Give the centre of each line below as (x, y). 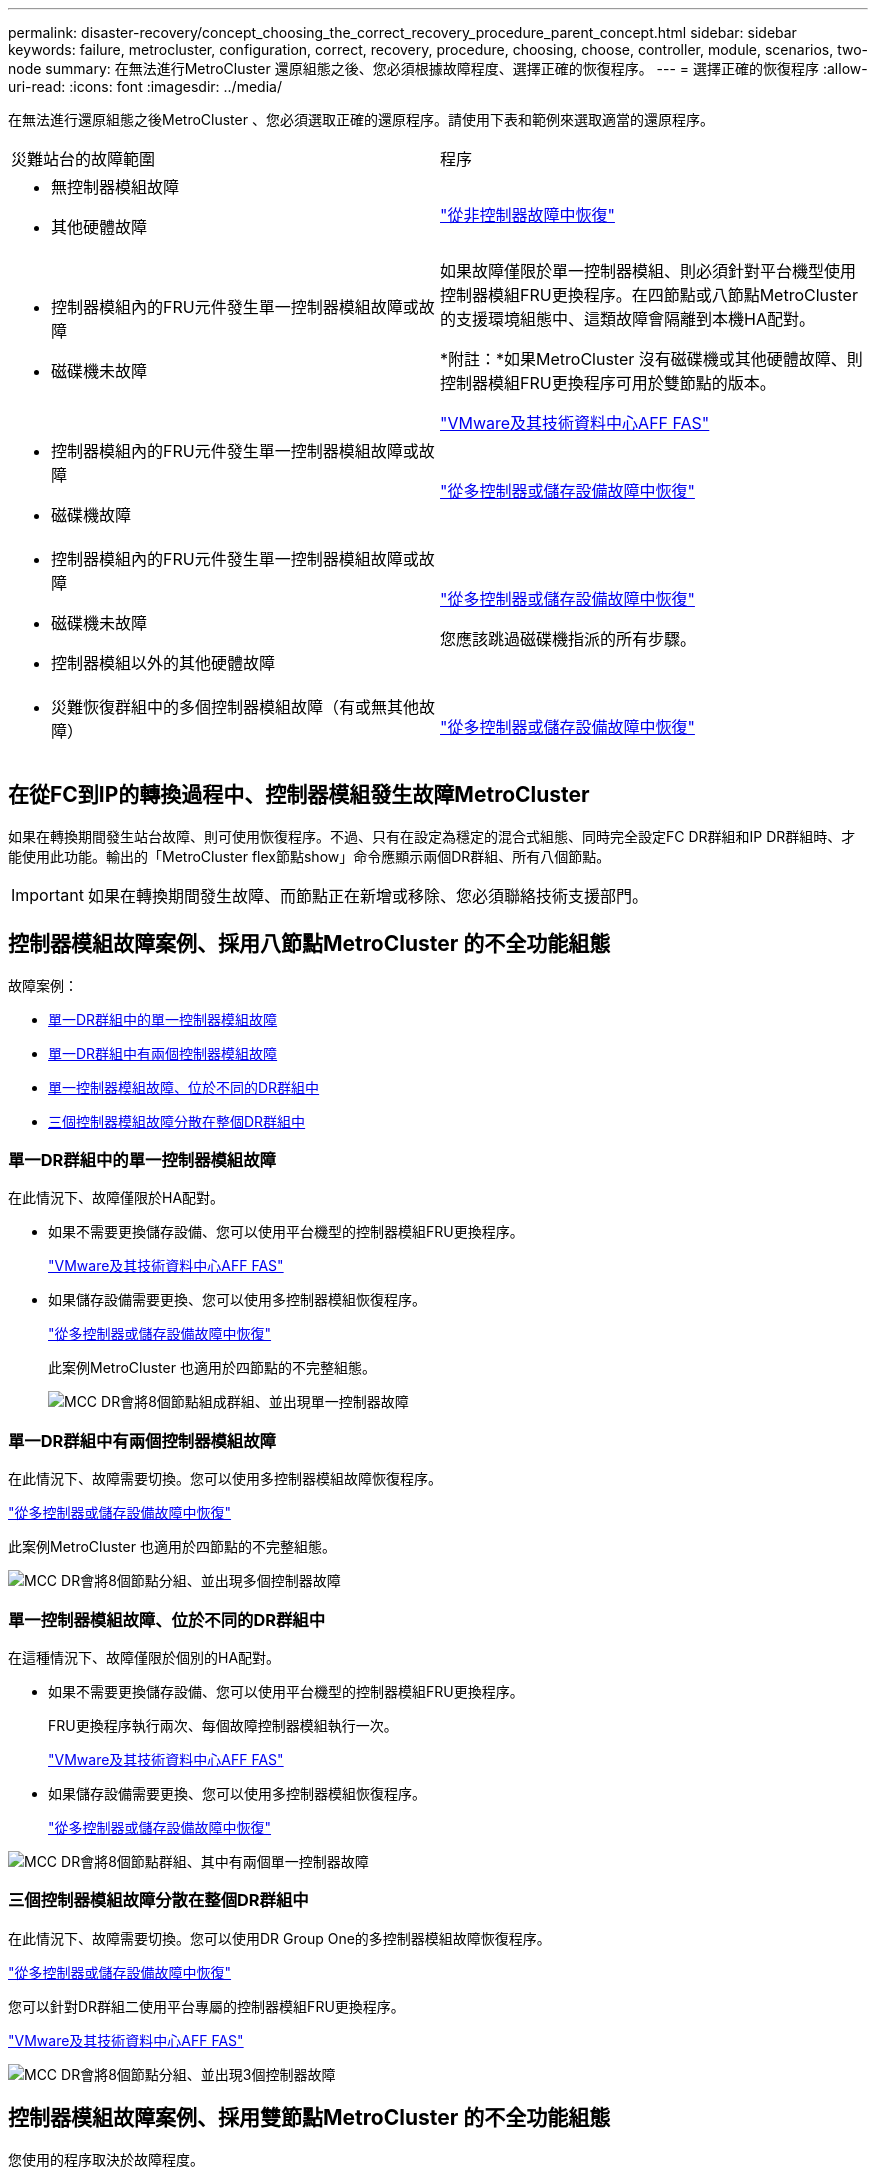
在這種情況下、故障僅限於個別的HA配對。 (144, 1657)
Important (47, 894)
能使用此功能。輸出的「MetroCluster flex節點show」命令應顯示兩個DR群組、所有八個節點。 (309, 856)
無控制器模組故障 (115, 187)
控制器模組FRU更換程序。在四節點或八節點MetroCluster (649, 295)
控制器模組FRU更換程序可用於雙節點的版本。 (608, 383)
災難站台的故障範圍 (83, 159)
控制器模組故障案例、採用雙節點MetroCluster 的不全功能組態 (309, 2118)
